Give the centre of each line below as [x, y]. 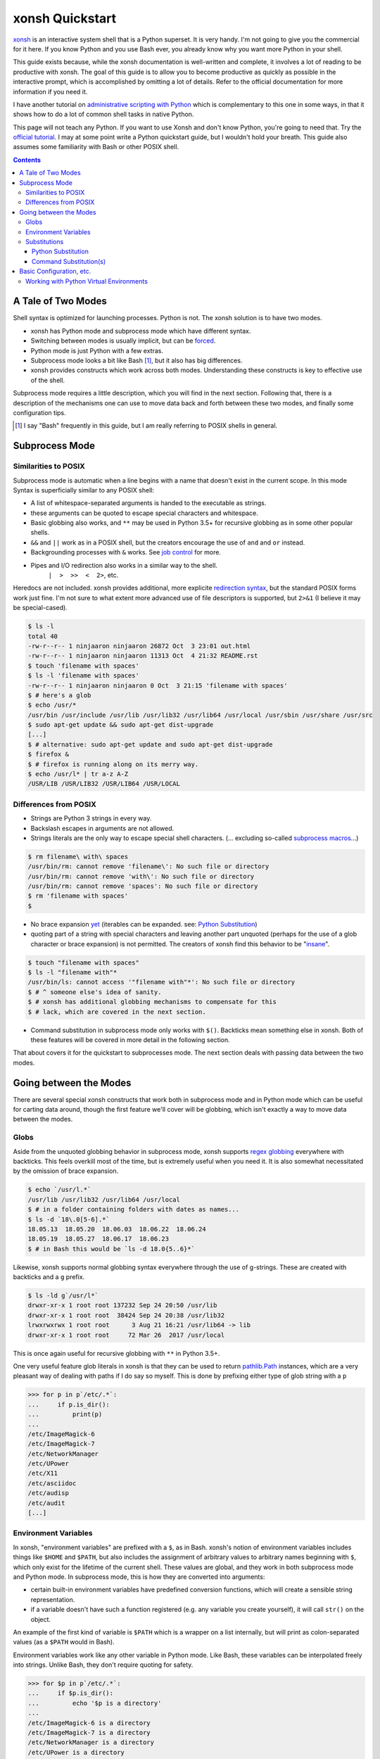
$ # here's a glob [59, 695]
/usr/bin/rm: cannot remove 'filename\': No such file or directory [148, 866]
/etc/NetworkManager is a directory [91, 1742]
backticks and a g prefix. [49, 1277]
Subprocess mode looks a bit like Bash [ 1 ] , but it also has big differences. [137, 360]
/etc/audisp [49, 1493]
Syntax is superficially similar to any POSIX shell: [84, 490]
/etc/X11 [43, 1473]
